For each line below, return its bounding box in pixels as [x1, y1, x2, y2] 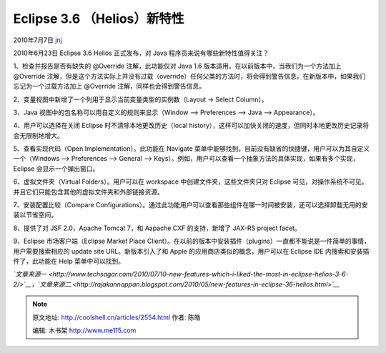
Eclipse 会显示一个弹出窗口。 [13, 164, 99, 173]
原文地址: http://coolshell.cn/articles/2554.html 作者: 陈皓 [32, 313, 201, 322]
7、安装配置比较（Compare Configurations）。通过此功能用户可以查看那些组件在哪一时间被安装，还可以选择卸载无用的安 [13, 201, 368, 209]
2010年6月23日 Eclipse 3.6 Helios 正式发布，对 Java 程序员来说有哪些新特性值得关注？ [13, 49, 269, 57]
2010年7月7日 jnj [13, 36, 62, 44]
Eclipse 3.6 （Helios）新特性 [13, 11, 184, 26]
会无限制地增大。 [13, 131, 64, 139]
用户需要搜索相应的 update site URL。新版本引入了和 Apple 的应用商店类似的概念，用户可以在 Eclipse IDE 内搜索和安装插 [13, 247, 370, 255]
